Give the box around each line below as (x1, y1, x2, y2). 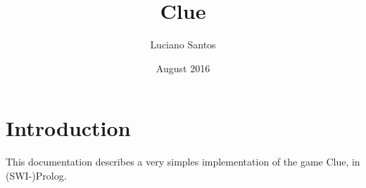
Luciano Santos (150, 37, 216, 52)
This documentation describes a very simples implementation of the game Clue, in (6, 154, 360, 169)
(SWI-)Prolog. (6, 168, 67, 182)
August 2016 (156, 60, 210, 75)
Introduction (6, 114, 131, 142)
